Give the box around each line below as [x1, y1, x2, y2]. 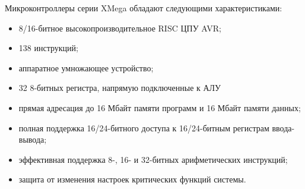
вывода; [18, 133, 47, 146]
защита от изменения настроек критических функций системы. [18, 173, 246, 185]
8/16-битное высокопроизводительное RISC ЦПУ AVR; [18, 21, 221, 34]
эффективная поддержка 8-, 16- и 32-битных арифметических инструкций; [18, 153, 288, 165]
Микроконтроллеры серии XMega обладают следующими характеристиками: [5, 2, 282, 14]
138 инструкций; [18, 42, 78, 54]
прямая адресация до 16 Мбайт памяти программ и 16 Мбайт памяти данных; [18, 101, 301, 114]
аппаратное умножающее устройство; [18, 61, 154, 74]
